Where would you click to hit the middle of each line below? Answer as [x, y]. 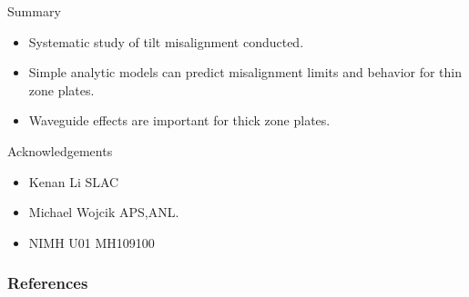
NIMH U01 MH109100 [92, 242]
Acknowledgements [60, 150]
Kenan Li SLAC [74, 181]
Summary [34, 11]
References [48, 283]
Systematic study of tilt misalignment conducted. [166, 41]
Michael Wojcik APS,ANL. [104, 212]
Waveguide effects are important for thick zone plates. [179, 120]
